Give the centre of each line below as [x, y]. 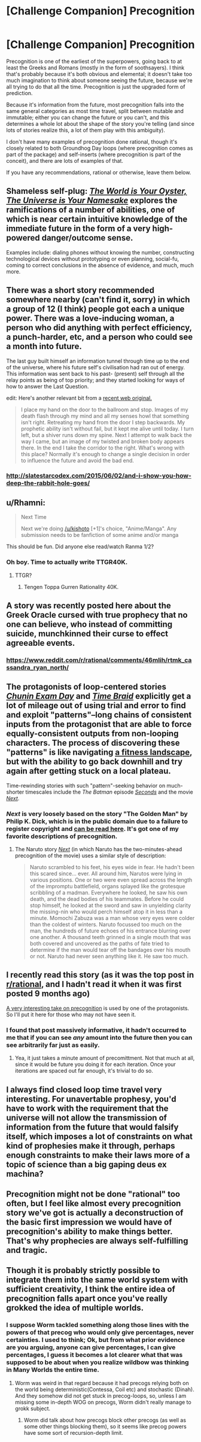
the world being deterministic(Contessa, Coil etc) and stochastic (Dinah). [104, 1389]
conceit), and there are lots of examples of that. [65, 160]
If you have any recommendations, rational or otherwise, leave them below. [99, 172]
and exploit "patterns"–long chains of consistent [99, 715]
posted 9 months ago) [48, 994]
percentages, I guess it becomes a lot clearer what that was [95, 1355]
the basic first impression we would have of [89, 1222]
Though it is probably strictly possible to [83, 1271]
